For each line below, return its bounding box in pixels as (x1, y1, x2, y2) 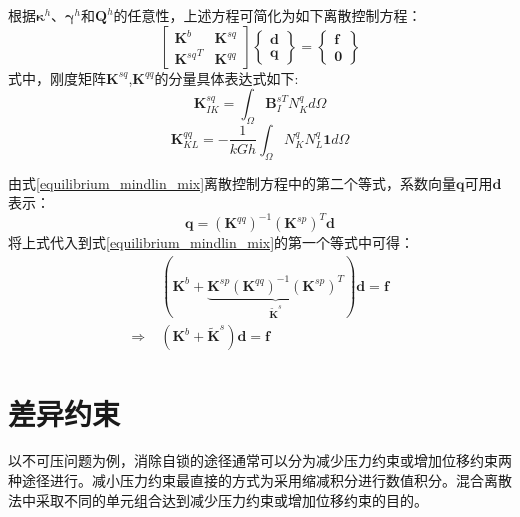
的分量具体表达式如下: (154, 67, 299, 88)
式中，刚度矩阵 (8, 67, 106, 88)
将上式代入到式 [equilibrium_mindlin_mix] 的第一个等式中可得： (8, 232, 415, 253)
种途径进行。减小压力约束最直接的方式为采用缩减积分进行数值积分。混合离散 (8, 470, 512, 491)
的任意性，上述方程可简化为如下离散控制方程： (113, 5, 422, 25)
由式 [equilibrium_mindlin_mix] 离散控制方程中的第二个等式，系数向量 (8, 172, 457, 193)
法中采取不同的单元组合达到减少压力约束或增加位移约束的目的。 (8, 489, 428, 510)
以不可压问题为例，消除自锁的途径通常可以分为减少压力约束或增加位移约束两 (8, 450, 512, 471)
